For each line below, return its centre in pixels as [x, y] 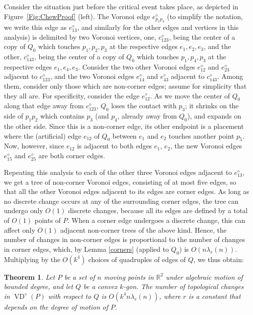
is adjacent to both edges [115, 146]
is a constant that [215, 296]
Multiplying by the [32, 259]
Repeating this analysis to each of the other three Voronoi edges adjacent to [118, 172]
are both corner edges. [72, 155]
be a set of [80, 277]
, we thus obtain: [219, 259]
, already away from [147, 116]
